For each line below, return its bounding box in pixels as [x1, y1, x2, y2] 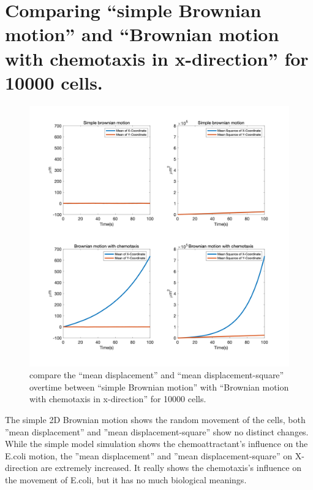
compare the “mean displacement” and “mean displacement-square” [29, 368, 284, 381]
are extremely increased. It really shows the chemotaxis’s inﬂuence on [40, 461, 301, 474]
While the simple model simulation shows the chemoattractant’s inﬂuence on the [5, 437, 308, 450]
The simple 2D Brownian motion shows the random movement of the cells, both [5, 413, 306, 426]
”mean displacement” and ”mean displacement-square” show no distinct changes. [5, 425, 309, 438]
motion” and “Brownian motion [5, 21, 279, 47]
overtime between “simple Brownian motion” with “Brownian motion [29, 380, 289, 393]
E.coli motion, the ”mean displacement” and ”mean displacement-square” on [5, 449, 293, 462]
